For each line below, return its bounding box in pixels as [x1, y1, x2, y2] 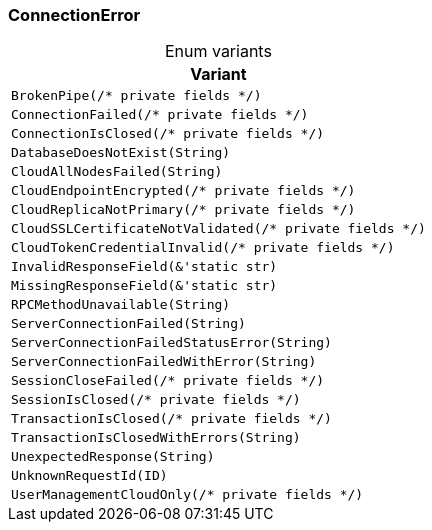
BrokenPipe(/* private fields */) [11, 88, 262, 104]
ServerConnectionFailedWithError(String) [11, 354, 317, 370]
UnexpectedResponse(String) [11, 449, 215, 465]
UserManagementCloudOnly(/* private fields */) [11, 487, 364, 503]
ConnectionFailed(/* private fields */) [11, 107, 309, 123]
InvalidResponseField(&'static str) [11, 259, 278, 275]
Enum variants [164, 41, 272, 62]
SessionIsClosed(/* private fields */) [11, 392, 301, 408]
